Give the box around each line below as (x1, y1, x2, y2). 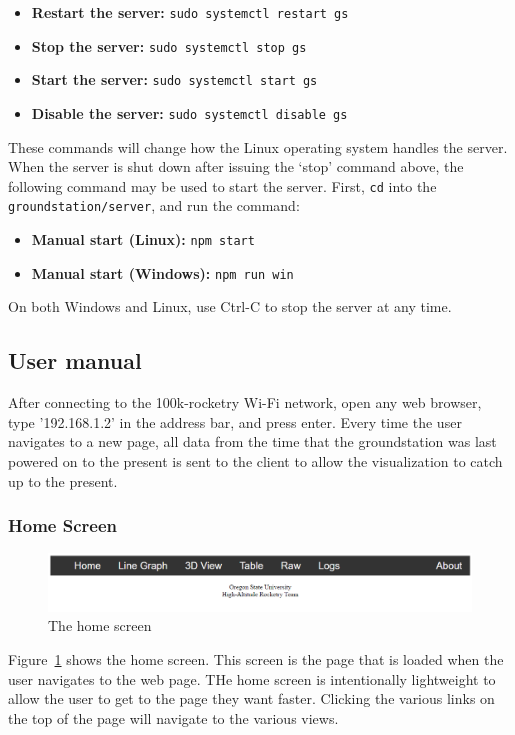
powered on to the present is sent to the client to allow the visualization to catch (8, 451, 503, 472)
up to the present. (8, 470, 118, 491)
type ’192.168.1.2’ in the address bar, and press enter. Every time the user (8, 411, 462, 432)
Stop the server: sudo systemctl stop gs (31, 35, 307, 56)
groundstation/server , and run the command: (8, 195, 300, 216)
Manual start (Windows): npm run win (31, 262, 294, 283)
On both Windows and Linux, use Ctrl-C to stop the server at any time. (8, 296, 452, 317)
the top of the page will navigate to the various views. (8, 707, 339, 728)
